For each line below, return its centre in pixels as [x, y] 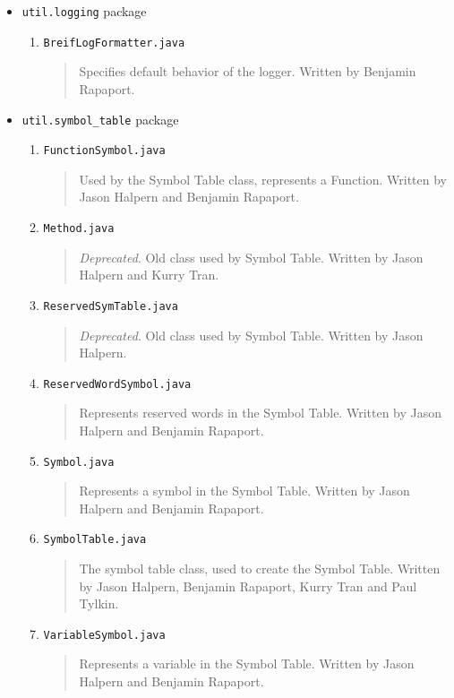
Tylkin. [99, 603]
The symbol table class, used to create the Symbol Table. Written [260, 569]
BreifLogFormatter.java [114, 43]
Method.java [79, 228]
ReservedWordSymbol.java [117, 384]
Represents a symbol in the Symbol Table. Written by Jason [244, 491]
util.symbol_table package [100, 119]
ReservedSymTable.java [111, 306]
